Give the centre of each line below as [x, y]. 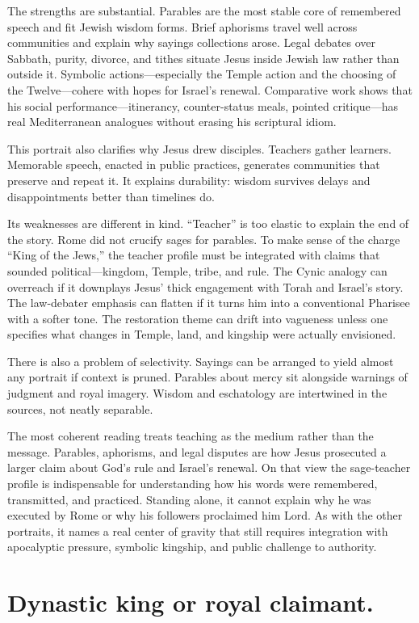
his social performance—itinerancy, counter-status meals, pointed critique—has [203, 105]
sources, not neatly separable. [80, 408]
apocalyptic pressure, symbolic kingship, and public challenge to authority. [192, 547]
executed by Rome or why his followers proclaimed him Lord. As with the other [205, 515]
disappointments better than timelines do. [111, 196]
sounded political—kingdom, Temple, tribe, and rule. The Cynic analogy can [197, 270]
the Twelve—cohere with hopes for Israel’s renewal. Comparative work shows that [210, 89]
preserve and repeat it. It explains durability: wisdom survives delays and [189, 180]
